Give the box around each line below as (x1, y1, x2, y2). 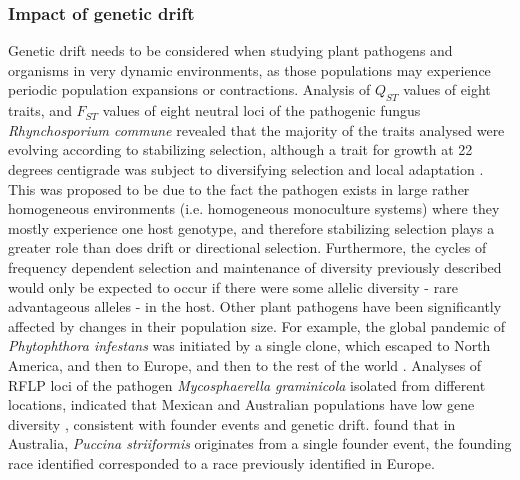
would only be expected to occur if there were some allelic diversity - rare (8, 276, 458, 297)
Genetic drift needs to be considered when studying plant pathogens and (8, 40, 453, 61)
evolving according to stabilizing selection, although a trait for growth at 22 (8, 139, 473, 160)
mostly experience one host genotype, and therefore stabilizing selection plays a (8, 217, 495, 238)
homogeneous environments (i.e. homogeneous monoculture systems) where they (8, 198, 500, 219)
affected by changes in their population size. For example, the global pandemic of (8, 315, 506, 336)
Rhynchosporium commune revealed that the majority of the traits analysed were (8, 119, 505, 140)
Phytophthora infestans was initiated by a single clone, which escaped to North (8, 335, 491, 356)
